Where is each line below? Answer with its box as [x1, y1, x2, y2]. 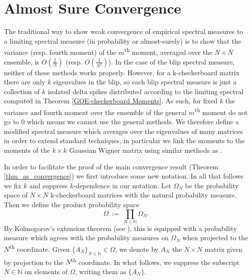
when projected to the [182, 232, 248, 243]
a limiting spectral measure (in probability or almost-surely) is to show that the [4, 35, 241, 46]
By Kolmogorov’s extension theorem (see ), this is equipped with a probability [4, 223, 237, 233]
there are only [4, 77, 46, 87]
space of [4, 190, 28, 200]
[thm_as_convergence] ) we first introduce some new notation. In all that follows [4, 171, 244, 181]
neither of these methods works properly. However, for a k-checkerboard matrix [4, 67, 240, 77]
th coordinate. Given [9, 243, 70, 254]
